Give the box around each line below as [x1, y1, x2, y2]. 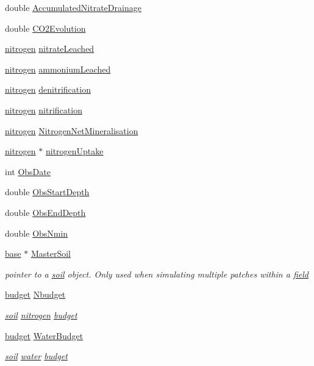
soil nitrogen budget [5, 308, 77, 321]
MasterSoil [30, 247, 71, 260]
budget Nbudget [5, 288, 66, 301]
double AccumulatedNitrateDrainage [5, 1, 141, 13]
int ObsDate [5, 165, 51, 178]
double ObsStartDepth [5, 185, 90, 198]
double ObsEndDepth [5, 206, 86, 218]
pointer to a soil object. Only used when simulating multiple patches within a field [5, 267, 309, 280]
